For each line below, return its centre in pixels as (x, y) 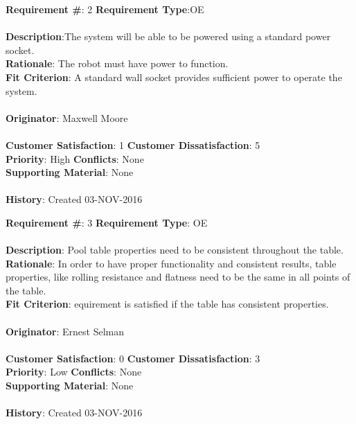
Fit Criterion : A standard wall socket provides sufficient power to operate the (174, 77)
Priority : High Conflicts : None (75, 158)
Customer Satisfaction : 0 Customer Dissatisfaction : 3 (133, 358)
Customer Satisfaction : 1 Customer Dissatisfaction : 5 (133, 144)
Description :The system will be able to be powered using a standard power (168, 36)
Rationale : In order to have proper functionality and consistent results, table (171, 263)
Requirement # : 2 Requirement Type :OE (105, 9)
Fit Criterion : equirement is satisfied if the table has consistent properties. (167, 304)
